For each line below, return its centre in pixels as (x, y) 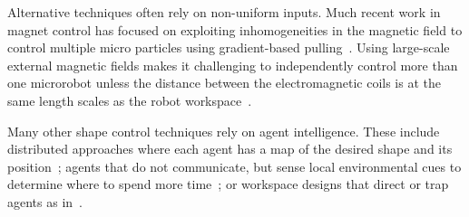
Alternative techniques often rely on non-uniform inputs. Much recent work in (224, 12)
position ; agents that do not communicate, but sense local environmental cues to (234, 166)
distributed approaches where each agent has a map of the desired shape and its (230, 149)
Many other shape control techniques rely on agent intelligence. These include (224, 131)
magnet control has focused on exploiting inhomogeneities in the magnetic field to (235, 29)
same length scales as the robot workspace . (130, 100)
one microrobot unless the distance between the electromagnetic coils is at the (224, 83)
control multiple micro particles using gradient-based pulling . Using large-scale (229, 47)
